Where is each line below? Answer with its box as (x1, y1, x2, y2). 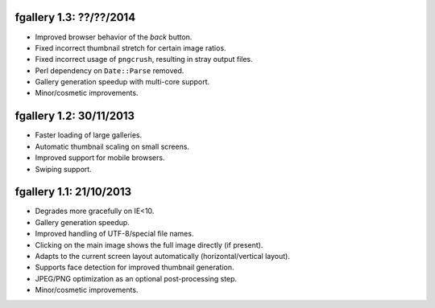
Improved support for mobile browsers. (35, 153, 165, 162)
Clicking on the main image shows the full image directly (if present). (35, 240, 263, 249)
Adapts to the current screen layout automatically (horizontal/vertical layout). (35, 252, 290, 261)
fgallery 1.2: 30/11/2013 (14, 109, 135, 123)
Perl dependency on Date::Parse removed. (35, 65, 184, 76)
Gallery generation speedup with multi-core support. (35, 77, 210, 87)
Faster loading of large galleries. (35, 130, 143, 140)
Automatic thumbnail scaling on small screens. (35, 142, 189, 151)
